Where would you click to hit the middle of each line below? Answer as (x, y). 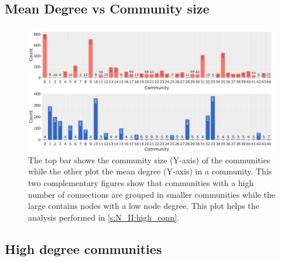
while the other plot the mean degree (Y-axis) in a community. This (150, 171)
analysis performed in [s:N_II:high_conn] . (104, 217)
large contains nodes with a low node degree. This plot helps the (144, 206)
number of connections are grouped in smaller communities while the (152, 194)
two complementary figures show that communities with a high (141, 182)
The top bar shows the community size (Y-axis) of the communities (149, 159)
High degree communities (83, 248)
